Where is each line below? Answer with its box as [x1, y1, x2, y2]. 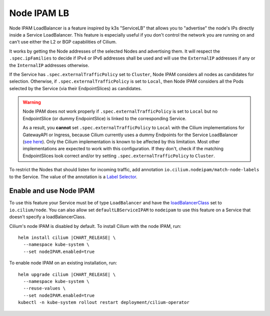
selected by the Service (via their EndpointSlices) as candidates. [9, 85, 142, 91]
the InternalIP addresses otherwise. [9, 62, 89, 68]
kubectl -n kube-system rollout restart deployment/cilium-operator [18, 299, 189, 305]
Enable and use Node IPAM [9, 187, 95, 195]
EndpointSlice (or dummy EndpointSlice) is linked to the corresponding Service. [22, 115, 187, 121]
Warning [22, 99, 41, 105]
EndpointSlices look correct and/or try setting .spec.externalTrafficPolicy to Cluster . [22, 153, 215, 159]
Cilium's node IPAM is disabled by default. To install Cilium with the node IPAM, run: [9, 223, 181, 229]
